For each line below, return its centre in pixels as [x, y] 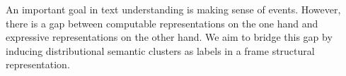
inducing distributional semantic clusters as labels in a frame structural [160, 50]
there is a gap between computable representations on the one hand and [162, 23]
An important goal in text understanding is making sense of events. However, [173, 9]
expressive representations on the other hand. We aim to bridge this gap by [169, 37]
